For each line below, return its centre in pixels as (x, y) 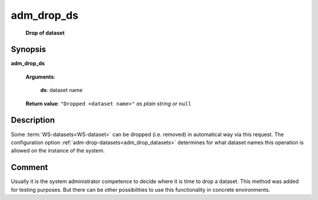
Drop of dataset (45, 33)
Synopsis (29, 50)
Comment (29, 167)
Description (33, 120)
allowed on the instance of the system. (58, 151)
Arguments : (41, 77)
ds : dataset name (62, 90)
